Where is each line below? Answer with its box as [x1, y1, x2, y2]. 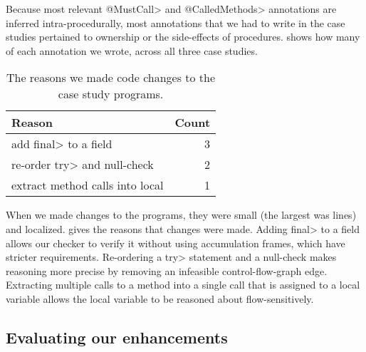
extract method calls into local [11, 177, 164, 194]
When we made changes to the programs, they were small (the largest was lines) [6, 207, 357, 222]
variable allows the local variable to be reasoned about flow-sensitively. [6, 291, 314, 306]
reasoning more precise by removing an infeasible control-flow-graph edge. [6, 263, 328, 278]
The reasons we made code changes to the [6, 69, 216, 86]
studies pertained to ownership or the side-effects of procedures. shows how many [6, 29, 360, 44]
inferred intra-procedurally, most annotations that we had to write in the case [6, 15, 345, 30]
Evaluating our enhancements [6, 326, 228, 348]
